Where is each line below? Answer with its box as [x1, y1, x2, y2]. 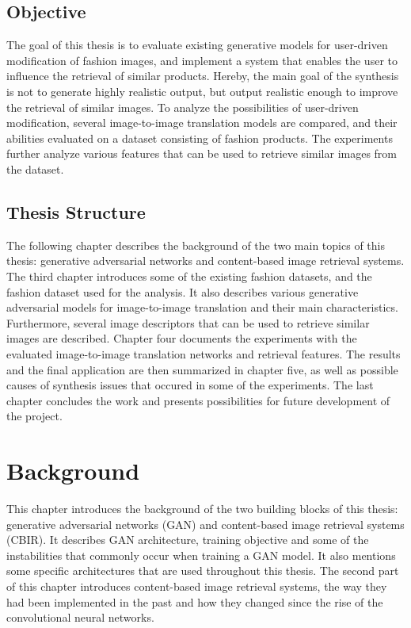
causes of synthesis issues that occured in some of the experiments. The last [6, 377, 374, 393]
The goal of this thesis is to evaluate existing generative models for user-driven [6, 36, 388, 53]
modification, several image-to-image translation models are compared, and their [6, 114, 398, 131]
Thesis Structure [6, 199, 146, 224]
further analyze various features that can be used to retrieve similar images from [6, 145, 398, 162]
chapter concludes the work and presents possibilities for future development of [6, 392, 390, 408]
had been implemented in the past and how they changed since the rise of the [6, 593, 383, 610]
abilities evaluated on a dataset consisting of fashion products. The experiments [6, 129, 393, 146]
